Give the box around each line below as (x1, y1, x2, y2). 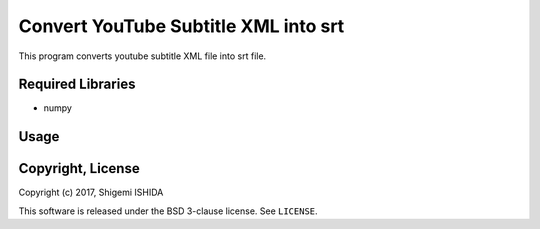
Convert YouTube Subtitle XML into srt (18, 15, 345, 37)
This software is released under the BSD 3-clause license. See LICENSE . (18, 205, 319, 217)
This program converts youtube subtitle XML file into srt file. (18, 50, 267, 62)
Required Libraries (18, 76, 136, 93)
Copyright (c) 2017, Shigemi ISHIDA (18, 186, 164, 199)
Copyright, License (18, 160, 140, 177)
